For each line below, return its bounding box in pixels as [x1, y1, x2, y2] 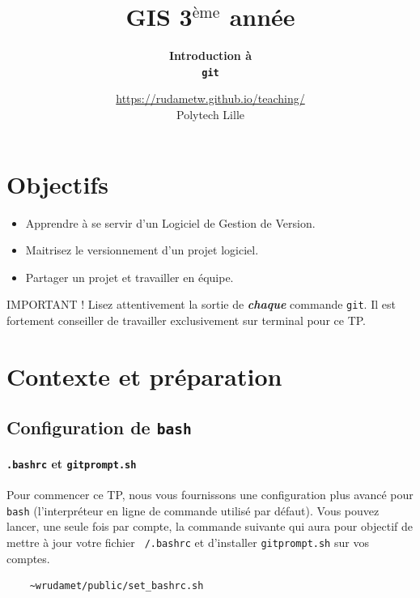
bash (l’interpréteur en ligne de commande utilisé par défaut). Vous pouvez [6, 502, 380, 519]
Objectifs [6, 167, 108, 200]
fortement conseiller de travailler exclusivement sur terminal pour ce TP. [6, 311, 367, 328]
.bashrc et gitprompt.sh [6, 455, 137, 472]
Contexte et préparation [6, 359, 282, 392]
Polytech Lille [176, 105, 244, 122]
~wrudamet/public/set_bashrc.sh [29, 580, 204, 592]
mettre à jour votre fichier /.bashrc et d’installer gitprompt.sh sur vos [6, 533, 369, 550]
